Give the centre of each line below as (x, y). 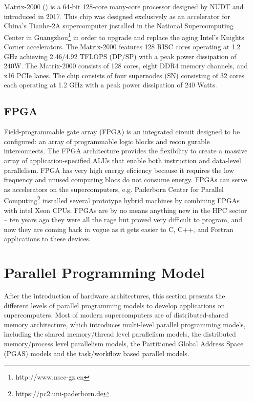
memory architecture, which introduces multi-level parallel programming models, (125, 324)
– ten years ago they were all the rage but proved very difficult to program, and (123, 220)
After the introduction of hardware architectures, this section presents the (115, 296)
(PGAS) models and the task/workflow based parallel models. (97, 353)
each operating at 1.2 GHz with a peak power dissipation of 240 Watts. (111, 85)
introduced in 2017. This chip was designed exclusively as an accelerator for (117, 16)
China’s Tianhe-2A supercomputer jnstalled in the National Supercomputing (119, 26)
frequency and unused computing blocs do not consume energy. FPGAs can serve (126, 180)
